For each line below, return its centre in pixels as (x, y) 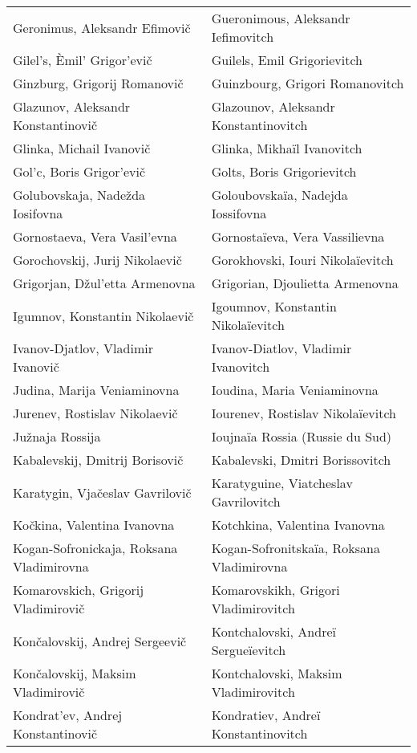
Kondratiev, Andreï (266, 715)
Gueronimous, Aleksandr (281, 18)
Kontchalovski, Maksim (277, 673)
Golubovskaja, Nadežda (79, 195)
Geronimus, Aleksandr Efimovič (102, 27)
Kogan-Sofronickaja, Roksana (95, 548)
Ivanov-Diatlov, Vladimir (281, 348)
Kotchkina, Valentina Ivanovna (298, 525)
